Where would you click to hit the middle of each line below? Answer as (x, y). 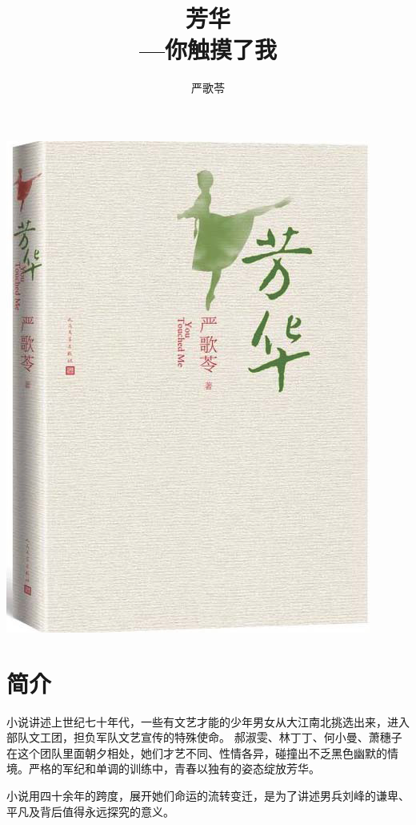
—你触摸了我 (208, 49)
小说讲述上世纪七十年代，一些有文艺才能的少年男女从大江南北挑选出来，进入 (208, 721)
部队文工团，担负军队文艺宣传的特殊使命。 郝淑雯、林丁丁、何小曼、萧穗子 (204, 737)
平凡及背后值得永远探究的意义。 (90, 811)
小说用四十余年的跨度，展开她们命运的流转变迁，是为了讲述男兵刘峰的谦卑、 (208, 795)
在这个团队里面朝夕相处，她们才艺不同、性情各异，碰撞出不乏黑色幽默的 (197, 752)
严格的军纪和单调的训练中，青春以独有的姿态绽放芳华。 (174, 768)
